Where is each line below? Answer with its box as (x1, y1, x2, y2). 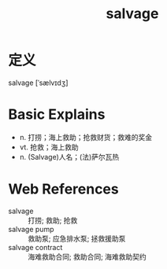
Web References (8, 180, 120, 198)
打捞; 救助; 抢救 (28, 216, 78, 225)
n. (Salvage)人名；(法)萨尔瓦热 (19, 152, 120, 161)
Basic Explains (8, 105, 106, 123)
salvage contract (8, 242, 63, 252)
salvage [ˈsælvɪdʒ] (8, 78, 69, 87)
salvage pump (8, 224, 54, 234)
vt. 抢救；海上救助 (19, 142, 79, 152)
